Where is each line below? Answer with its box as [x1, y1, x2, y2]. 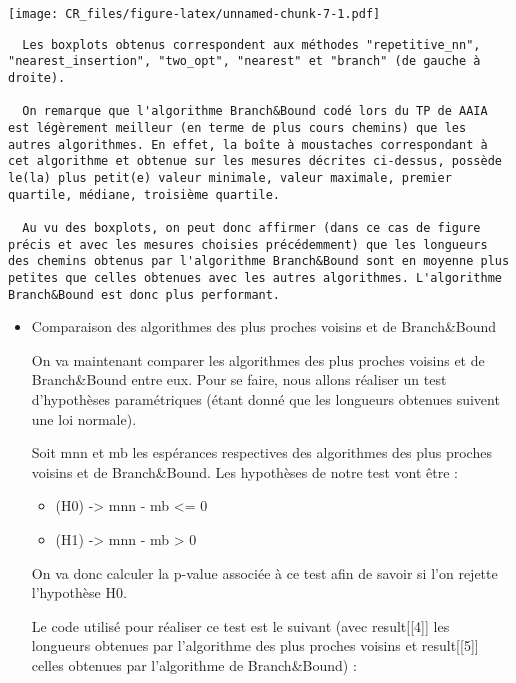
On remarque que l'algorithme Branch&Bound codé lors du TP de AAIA [22, 104, 488, 119]
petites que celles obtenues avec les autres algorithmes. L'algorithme [8, 270, 502, 285]
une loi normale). [31, 408, 137, 429]
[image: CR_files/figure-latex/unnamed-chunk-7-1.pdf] [8, 7, 381, 21]
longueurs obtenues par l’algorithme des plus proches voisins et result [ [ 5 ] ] [31, 635, 479, 656]
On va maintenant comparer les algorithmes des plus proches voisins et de [31, 349, 485, 370]
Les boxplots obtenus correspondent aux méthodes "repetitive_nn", [22, 37, 481, 52]
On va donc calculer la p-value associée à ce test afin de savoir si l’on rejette [31, 562, 498, 583]
